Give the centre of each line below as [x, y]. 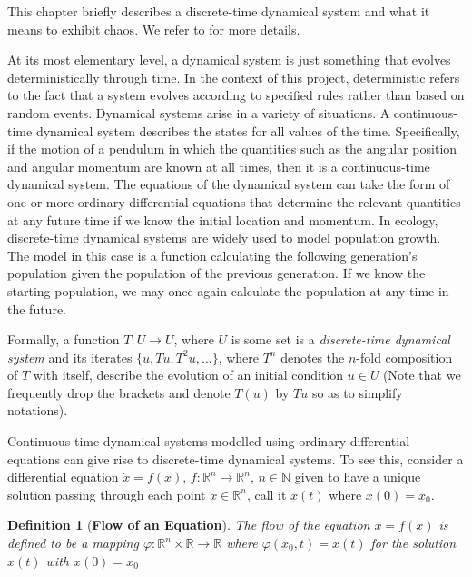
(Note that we [422, 375]
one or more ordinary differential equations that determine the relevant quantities [234, 201]
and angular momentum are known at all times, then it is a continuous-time [219, 166]
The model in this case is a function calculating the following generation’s [212, 255]
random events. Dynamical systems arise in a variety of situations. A [199, 112]
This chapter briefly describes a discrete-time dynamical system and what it [219, 11]
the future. [37, 308]
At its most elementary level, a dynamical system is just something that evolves [229, 60]
